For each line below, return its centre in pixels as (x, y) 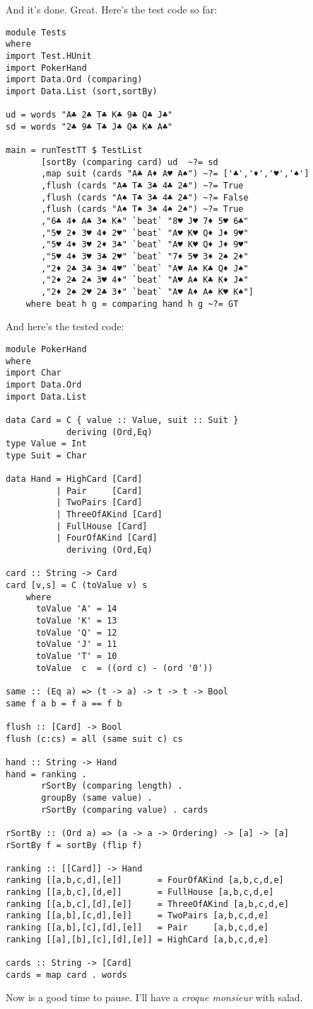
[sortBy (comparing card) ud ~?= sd (130, 162)
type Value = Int (46, 444)
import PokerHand (46, 68)
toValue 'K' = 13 (76, 621)
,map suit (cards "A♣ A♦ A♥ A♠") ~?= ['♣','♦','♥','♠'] (175, 174)
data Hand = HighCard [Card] (74, 479)
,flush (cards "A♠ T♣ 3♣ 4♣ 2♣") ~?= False (145, 197)
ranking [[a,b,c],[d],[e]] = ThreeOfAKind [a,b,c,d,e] (147, 904)
